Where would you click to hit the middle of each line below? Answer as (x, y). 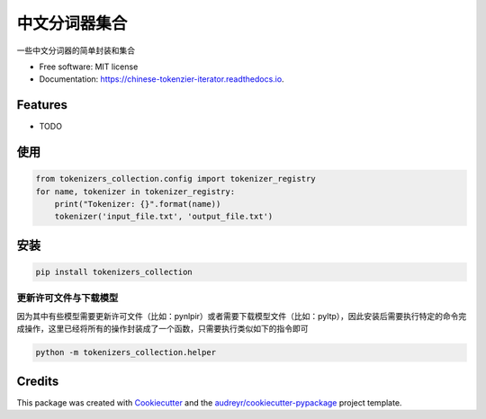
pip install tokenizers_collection (114, 272)
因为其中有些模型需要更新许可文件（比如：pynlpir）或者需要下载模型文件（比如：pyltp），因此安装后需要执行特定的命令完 (242, 316)
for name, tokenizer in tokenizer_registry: (135, 192)
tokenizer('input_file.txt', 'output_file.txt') (164, 217)
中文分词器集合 (72, 23)
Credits (38, 381)
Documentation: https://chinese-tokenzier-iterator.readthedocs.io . (162, 79)
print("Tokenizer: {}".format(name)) (138, 204)
